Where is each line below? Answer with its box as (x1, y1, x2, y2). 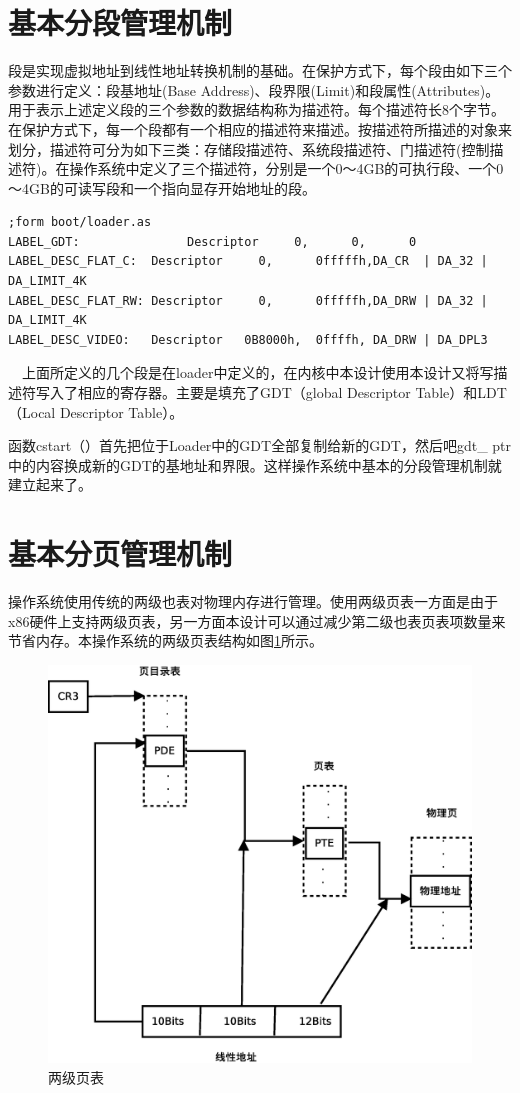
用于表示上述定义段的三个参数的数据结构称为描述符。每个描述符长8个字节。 (8, 99, 505, 120)
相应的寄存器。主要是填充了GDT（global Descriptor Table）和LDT (77, 382, 507, 403)
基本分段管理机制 (8, 2, 233, 43)
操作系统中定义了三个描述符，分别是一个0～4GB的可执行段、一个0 (69, 158, 504, 179)
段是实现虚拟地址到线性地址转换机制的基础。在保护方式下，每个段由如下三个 (8, 60, 512, 81)
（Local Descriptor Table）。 (8, 401, 184, 422)
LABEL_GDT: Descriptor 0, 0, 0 (8, 234, 417, 249)
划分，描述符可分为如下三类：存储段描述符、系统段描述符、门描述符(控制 (8, 138, 490, 159)
